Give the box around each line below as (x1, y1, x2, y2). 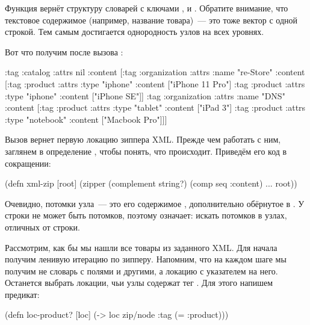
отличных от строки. (5, 220, 80, 233)
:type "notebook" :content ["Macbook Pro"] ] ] (5, 113, 167, 125)
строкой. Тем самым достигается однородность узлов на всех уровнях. (5, 25, 264, 38)
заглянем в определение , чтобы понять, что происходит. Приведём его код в (5, 144, 287, 157)
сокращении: (5, 156, 51, 169)
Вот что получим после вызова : (5, 45, 123, 58)
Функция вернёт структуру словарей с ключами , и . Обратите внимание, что (5, 2, 288, 14)
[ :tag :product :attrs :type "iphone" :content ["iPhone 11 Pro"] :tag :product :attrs (5, 77, 305, 90)
